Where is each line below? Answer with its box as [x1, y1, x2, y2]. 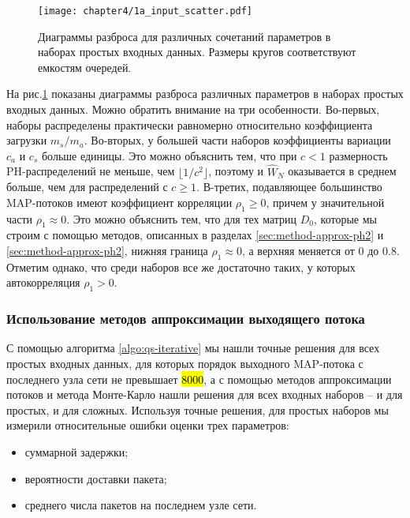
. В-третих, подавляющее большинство [196, 178, 382, 195]
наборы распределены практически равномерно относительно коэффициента [6, 116, 373, 133]
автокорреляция [6, 274, 80, 291]
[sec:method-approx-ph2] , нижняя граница [6, 242, 208, 258]
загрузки [6, 132, 47, 148]
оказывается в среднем [288, 163, 397, 179]
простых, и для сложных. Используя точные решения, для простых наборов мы [6, 401, 389, 418]
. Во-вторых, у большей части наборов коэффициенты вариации [84, 132, 391, 148]
